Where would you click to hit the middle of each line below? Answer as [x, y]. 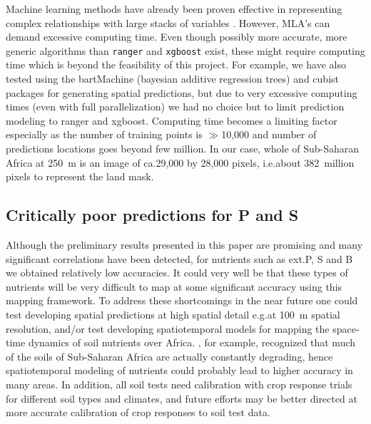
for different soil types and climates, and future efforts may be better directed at [182, 398]
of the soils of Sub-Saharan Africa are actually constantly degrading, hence [169, 356]
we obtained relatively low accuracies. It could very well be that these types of [177, 273]
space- [346, 328]
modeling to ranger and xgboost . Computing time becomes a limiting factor [172, 120]
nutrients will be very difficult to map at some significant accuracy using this [174, 286]
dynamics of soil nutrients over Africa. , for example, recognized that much [192, 342]
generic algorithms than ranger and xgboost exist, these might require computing [185, 50]
